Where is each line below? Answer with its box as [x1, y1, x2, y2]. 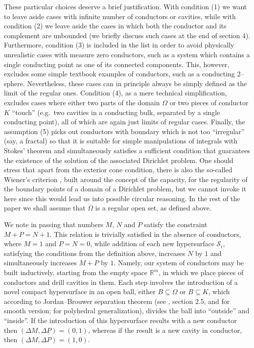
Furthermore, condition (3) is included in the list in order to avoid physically [4, 40, 234, 50]
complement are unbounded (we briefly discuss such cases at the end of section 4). [4, 30, 251, 40]
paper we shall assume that [4, 203, 86, 213]
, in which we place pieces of [159, 267, 244, 278]
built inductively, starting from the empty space [4, 267, 148, 278]
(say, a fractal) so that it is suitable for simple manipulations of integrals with [4, 136, 238, 146]
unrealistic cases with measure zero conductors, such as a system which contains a [4, 49, 250, 59]
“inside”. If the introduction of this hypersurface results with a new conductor [4, 315, 237, 325]
